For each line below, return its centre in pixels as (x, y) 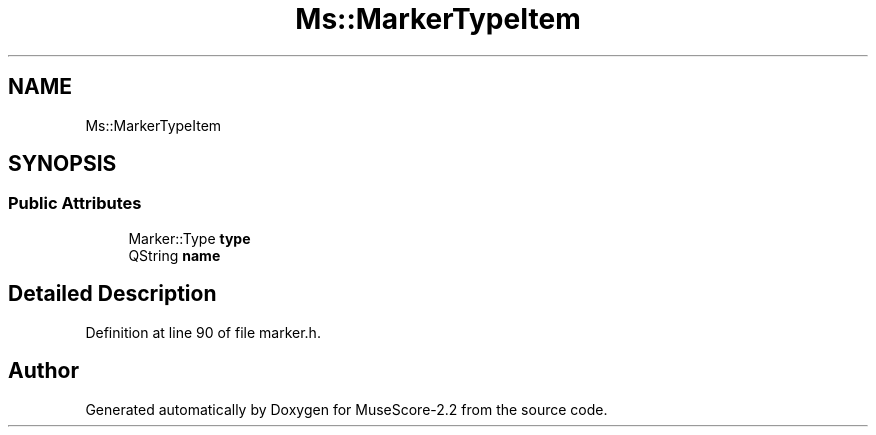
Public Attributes (75, 203)
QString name (174, 255)
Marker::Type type (189, 238)
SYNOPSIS (62, 164)
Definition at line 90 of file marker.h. (203, 332)
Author (43, 371)
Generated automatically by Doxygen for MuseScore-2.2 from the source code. (346, 409)
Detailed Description (112, 294)
